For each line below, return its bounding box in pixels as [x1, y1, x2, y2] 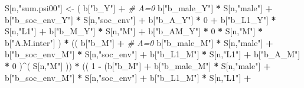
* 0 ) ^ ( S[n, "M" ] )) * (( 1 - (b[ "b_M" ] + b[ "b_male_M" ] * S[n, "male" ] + [5, 59, 271, 71]
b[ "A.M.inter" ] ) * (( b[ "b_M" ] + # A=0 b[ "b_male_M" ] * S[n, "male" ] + [5, 36, 273, 48]
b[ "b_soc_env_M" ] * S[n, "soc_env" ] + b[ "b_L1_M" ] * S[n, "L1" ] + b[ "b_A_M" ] [5, 48, 300, 60]
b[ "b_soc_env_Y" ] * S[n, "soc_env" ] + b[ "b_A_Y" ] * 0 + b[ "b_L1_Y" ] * [5, 13, 276, 25]
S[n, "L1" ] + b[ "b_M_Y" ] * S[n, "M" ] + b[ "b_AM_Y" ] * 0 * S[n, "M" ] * [5, 25, 263, 37]
